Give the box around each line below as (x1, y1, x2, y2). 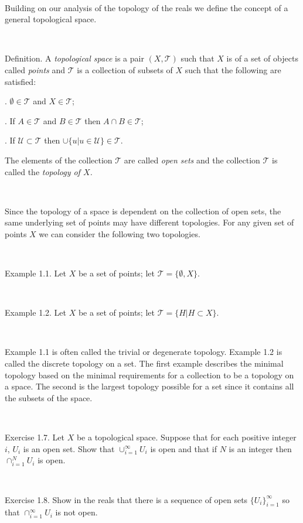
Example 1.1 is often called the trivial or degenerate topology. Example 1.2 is (5, 346, 282, 358)
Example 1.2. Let (5, 306, 66, 319)
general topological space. (5, 13, 97, 25)
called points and (5, 63, 66, 76)
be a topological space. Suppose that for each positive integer (76, 431, 297, 443)
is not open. (55, 506, 98, 518)
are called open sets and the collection (124, 153, 260, 166)
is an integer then (229, 442, 292, 454)
